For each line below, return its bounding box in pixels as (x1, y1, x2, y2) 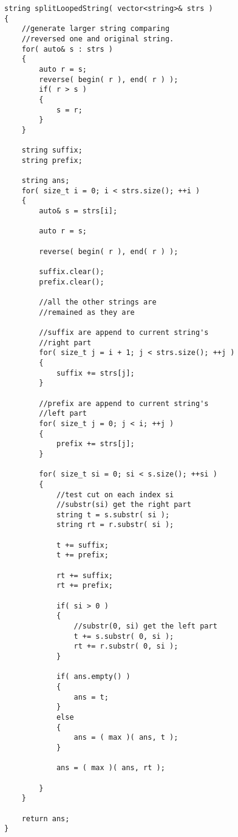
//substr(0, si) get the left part (73, 622, 217, 631)
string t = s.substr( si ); (56, 510, 170, 519)
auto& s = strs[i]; (39, 207, 118, 216)
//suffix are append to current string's (39, 328, 209, 337)
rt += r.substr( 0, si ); (73, 642, 178, 651)
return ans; (21, 814, 70, 823)
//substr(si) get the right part (56, 500, 191, 509)
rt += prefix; (56, 581, 113, 590)
